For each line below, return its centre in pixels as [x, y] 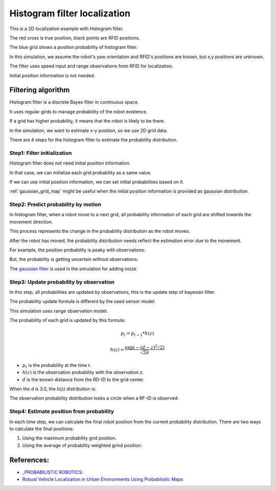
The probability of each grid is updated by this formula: [67, 320]
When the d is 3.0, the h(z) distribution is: [53, 389]
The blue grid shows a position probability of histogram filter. [74, 47]
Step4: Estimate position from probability [62, 411]
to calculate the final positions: [42, 429]
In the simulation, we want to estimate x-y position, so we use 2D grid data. [89, 130]
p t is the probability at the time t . [57, 366]
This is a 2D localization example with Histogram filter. [66, 29]
